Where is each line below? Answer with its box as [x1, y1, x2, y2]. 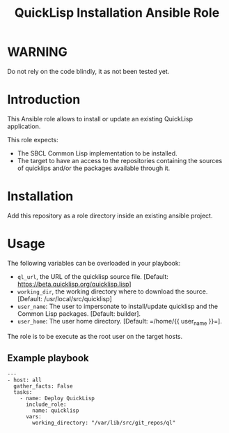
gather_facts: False [13, 383, 73, 390]
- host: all [7, 377, 42, 384]
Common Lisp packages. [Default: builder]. [17, 309, 141, 318]
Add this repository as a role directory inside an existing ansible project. [7, 211, 213, 220]
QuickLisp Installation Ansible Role [14, 5, 220, 21]
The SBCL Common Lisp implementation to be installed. [17, 149, 177, 158]
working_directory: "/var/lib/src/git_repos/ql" [32, 420, 176, 427]
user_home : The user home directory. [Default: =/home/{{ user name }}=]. [17, 317, 223, 327]
